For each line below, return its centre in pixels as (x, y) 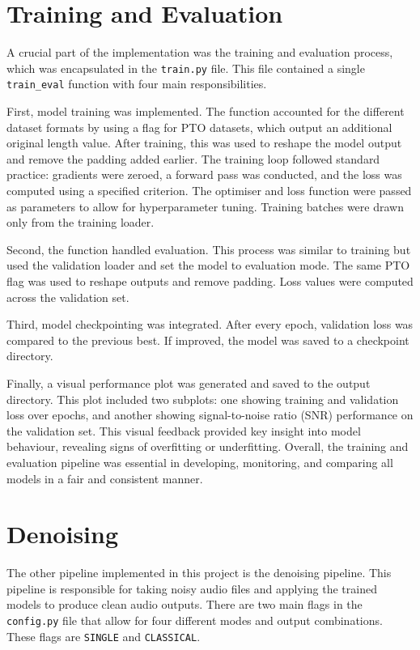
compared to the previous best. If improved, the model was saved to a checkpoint (208, 340)
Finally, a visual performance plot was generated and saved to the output (189, 382)
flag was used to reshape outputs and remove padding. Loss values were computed (210, 280)
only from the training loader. (81, 222)
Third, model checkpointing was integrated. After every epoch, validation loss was (210, 324)
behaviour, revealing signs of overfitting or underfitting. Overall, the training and (208, 446)
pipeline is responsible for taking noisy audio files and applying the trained (192, 588)
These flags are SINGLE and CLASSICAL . (104, 636)
